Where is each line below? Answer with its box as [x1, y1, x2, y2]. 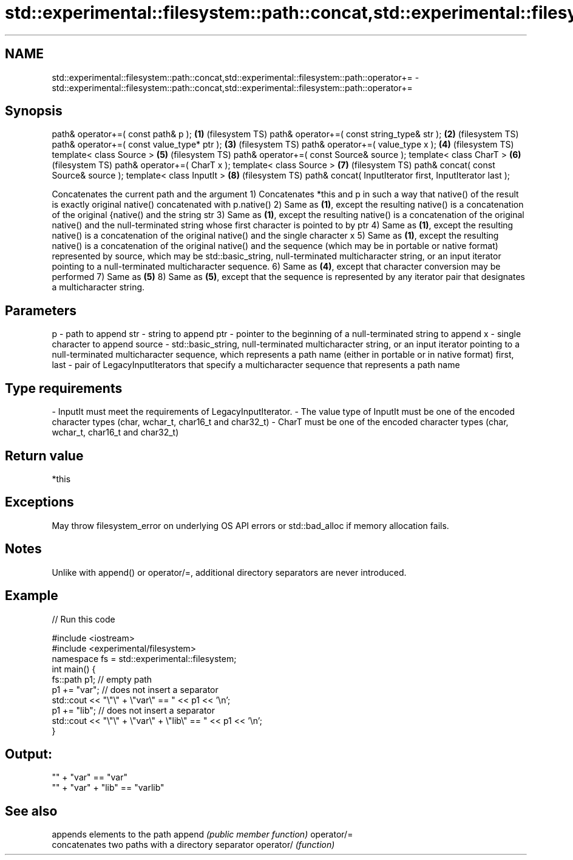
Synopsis [5, 103, 63, 119]
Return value [5, 448, 84, 463]
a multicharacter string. [52, 282, 145, 293]
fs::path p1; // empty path [52, 674, 152, 684]
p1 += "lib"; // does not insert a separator [52, 705, 215, 715]
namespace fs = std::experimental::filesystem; [52, 653, 237, 664]
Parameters [5, 302, 76, 318]
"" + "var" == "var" [52, 772, 127, 783]
